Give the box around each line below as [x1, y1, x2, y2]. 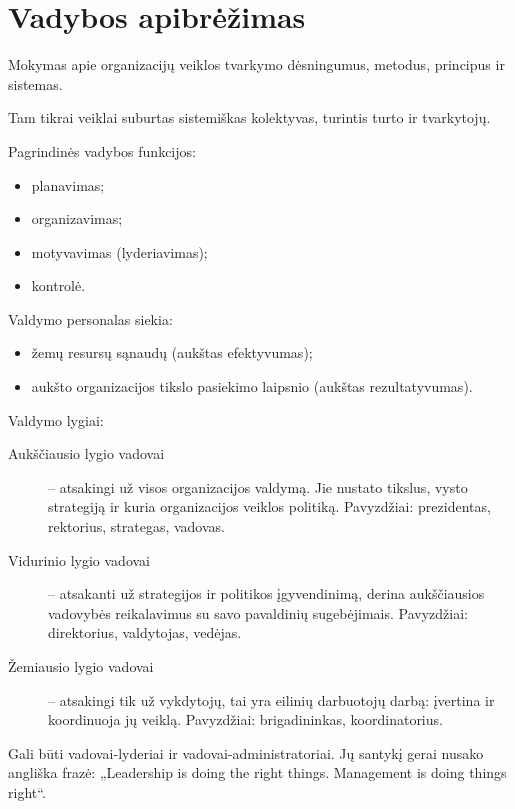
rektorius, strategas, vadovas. [48, 516, 225, 537]
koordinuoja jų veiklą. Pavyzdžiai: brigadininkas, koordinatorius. [48, 709, 443, 730]
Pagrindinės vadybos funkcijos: [8, 140, 196, 161]
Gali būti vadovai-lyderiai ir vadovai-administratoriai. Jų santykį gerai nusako [8, 742, 484, 763]
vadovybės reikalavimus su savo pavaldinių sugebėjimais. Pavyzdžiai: [48, 602, 468, 623]
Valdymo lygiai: [8, 409, 104, 430]
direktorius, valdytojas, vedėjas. [48, 622, 242, 643]
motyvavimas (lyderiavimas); [31, 241, 208, 262]
